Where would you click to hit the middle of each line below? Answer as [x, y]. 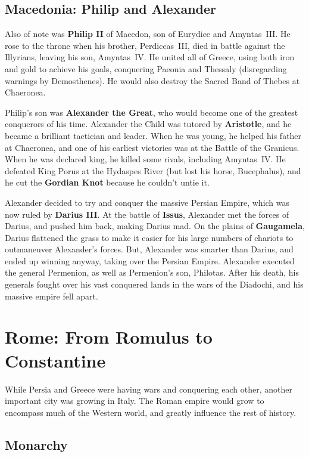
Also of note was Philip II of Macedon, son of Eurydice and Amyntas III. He [148, 34]
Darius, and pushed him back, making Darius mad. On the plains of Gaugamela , [155, 226]
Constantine [55, 360]
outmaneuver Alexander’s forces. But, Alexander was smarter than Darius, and [149, 249]
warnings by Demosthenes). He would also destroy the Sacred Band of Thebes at [152, 80]
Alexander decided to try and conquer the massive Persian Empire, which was [147, 202]
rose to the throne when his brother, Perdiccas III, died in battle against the [145, 45]
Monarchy [36, 444]
